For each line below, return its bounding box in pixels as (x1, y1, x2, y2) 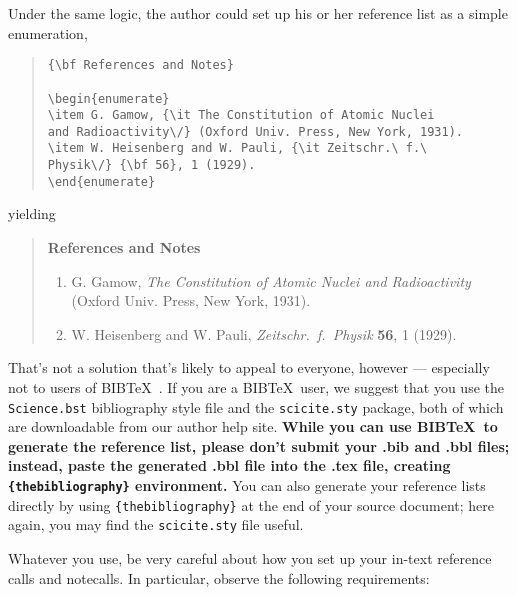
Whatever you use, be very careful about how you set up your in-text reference (8, 548, 492, 568)
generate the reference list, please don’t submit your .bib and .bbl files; (8, 435, 510, 456)
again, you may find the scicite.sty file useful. (8, 514, 304, 535)
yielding (8, 203, 56, 224)
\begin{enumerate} (47, 91, 170, 106)
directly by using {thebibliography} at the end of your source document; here (8, 494, 495, 515)
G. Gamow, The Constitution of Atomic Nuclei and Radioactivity (71, 270, 471, 291)
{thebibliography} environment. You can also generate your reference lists (8, 475, 486, 496)
